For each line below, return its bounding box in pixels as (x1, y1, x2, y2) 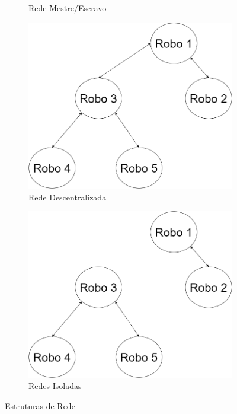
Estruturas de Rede (5, 399, 75, 412)
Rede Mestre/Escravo (28, 2, 107, 14)
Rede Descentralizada (28, 190, 107, 203)
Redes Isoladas (28, 380, 82, 392)
